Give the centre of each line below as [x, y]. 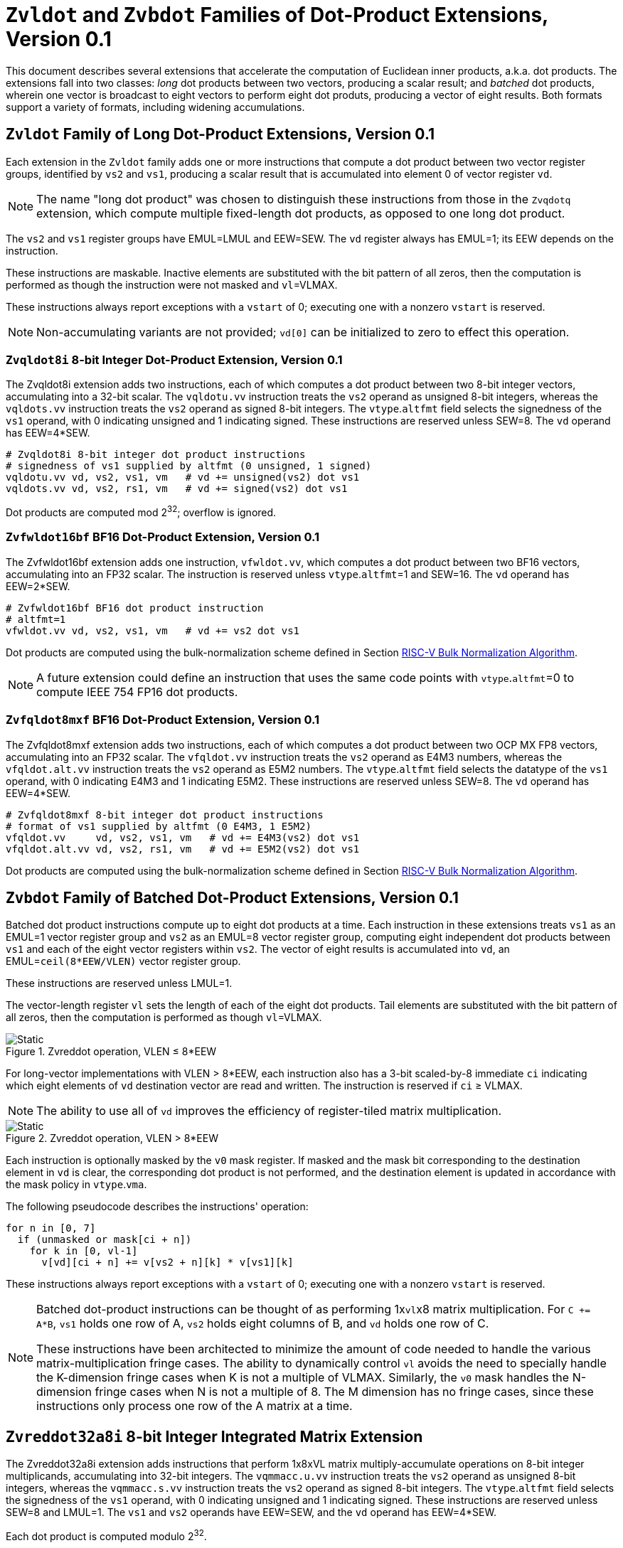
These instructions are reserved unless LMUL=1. [119, 983]
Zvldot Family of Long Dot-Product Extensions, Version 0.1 [220, 134]
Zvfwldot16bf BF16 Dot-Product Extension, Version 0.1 [163, 537]
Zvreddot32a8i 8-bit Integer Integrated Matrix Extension [214, 1436]
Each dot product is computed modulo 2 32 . [106, 1535]
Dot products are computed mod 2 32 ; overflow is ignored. [141, 511]
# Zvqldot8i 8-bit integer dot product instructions [156, 455]
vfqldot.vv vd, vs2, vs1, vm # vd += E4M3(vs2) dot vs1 [183, 837]
